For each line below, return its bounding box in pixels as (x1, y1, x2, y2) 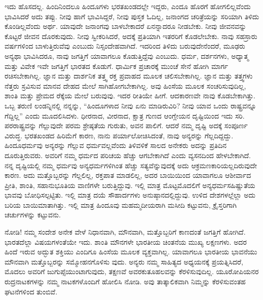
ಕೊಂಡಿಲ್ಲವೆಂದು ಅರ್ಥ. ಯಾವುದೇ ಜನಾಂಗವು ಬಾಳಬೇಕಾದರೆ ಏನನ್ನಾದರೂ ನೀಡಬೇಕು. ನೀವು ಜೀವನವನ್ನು (5, 21, 247, 31)
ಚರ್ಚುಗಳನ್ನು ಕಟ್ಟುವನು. (5, 209, 61, 220)
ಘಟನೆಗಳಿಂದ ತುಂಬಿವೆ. (5, 286, 58, 296)
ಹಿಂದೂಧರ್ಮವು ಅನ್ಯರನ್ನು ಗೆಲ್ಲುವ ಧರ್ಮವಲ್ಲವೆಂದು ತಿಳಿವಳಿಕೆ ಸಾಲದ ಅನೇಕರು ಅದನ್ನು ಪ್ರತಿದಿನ (5, 140, 227, 151)
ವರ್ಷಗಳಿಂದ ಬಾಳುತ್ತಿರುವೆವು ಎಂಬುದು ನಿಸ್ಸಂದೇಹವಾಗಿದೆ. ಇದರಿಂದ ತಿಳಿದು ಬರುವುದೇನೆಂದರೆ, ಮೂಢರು (5, 41, 245, 51)
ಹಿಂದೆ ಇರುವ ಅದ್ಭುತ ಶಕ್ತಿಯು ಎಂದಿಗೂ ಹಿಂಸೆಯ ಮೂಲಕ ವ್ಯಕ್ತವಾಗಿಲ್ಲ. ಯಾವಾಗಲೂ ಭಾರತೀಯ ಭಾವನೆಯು (5, 246, 257, 257)
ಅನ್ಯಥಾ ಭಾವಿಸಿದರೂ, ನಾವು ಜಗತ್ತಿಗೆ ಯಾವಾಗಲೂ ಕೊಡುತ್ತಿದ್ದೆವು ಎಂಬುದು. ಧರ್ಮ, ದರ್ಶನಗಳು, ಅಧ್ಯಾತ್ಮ (5, 50, 249, 61)
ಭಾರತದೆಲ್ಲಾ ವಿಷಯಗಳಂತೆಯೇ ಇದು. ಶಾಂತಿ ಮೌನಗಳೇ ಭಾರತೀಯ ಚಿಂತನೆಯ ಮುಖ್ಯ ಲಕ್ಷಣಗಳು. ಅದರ (5, 236, 247, 247)
